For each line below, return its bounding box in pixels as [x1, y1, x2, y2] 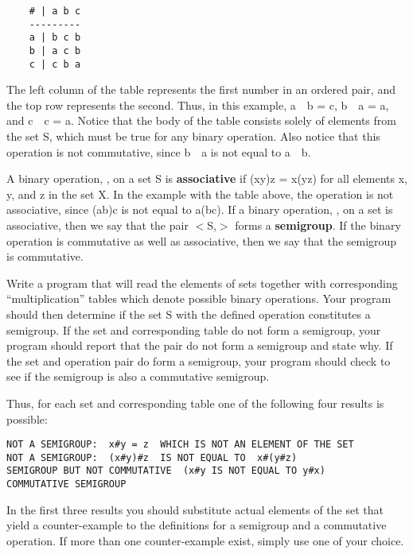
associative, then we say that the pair [6, 217, 189, 234]
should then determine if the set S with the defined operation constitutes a [6, 306, 371, 322]
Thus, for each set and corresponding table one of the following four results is [6, 394, 384, 411]
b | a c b [29, 45, 81, 56]
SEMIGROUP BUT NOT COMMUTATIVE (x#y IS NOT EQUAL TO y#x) [6, 465, 325, 477]
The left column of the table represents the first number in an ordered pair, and [6, 81, 395, 98]
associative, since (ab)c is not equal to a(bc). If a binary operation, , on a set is [6, 201, 393, 218]
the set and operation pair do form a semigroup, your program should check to [6, 352, 391, 369]
